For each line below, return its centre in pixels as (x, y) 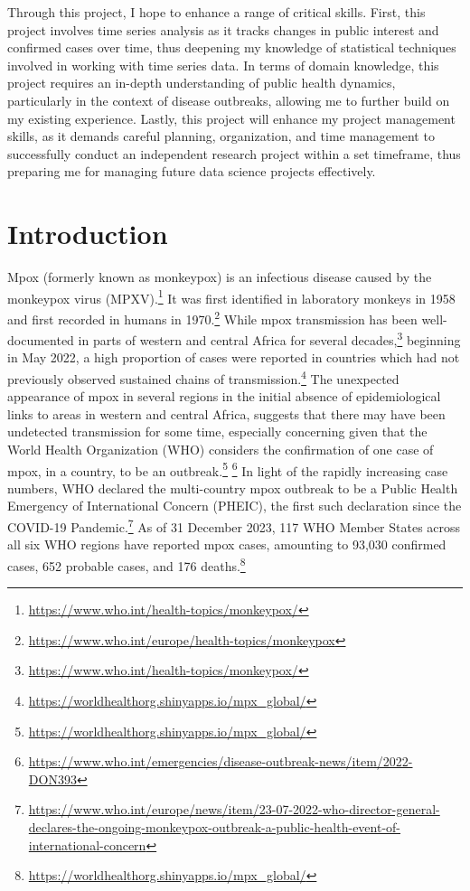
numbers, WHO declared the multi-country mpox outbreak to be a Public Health (233, 488)
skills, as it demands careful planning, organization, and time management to (221, 136)
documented (41, 339)
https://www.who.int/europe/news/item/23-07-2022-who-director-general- (234, 809)
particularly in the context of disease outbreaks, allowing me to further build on (229, 100)
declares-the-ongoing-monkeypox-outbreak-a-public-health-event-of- (215, 826)
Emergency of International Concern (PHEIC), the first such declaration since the (235, 506)
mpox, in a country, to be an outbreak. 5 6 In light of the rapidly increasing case (228, 469)
